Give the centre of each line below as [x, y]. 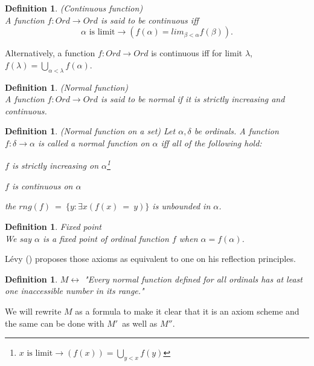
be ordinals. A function [236, 131]
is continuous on [42, 185]
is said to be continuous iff [149, 20]
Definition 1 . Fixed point [53, 226]
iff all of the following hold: [211, 142]
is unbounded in [181, 206]
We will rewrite [33, 311]
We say [18, 238]
